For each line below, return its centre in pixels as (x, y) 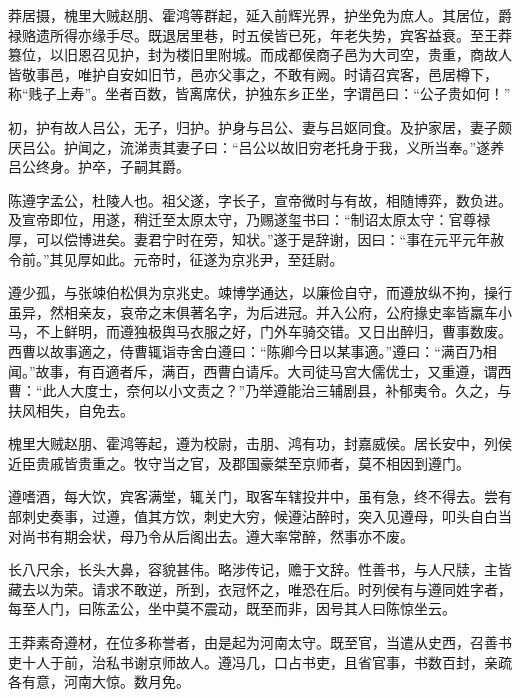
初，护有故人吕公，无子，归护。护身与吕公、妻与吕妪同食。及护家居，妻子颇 (260, 126)
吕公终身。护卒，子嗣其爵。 (99, 166)
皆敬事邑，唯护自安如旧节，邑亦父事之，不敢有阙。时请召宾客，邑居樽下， (253, 73)
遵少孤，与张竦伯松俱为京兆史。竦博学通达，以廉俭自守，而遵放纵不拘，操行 (260, 292)
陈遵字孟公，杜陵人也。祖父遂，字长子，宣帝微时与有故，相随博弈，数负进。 (260, 199)
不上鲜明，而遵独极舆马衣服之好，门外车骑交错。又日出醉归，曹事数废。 (273, 331)
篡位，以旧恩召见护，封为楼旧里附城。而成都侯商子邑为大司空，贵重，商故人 (260, 54)
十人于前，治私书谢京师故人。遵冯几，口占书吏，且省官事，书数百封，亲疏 (266, 661)
